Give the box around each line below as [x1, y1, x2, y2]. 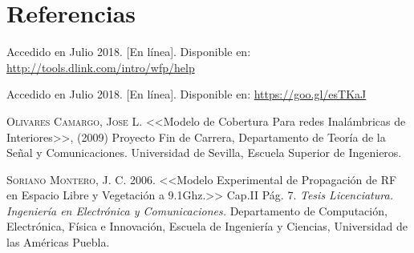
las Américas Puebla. [6, 234, 110, 251]
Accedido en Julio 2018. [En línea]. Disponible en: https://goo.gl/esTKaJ [6, 86, 367, 102]
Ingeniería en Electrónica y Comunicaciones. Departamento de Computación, [6, 202, 388, 219]
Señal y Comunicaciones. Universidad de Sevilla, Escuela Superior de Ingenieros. [6, 144, 402, 161]
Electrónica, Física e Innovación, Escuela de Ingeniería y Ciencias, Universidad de [6, 218, 408, 235]
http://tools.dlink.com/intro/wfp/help [6, 58, 195, 75]
